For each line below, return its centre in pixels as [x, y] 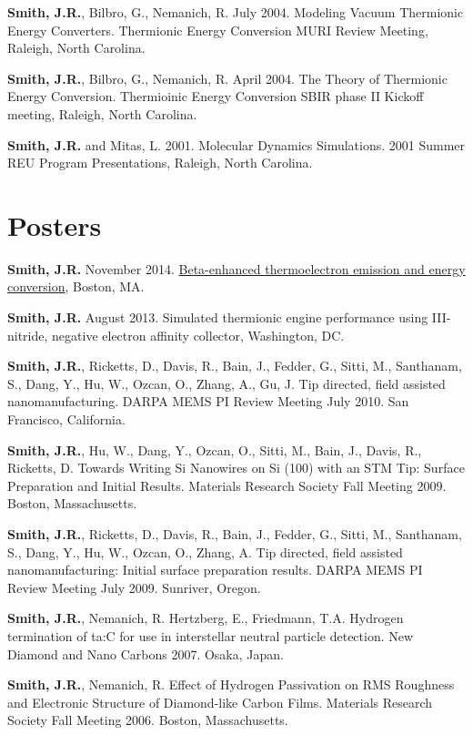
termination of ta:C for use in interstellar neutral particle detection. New [211, 635]
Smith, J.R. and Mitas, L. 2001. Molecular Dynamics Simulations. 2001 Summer [236, 144]
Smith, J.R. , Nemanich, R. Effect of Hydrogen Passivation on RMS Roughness [231, 684]
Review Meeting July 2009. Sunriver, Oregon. [134, 587]
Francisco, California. [66, 419]
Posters [55, 225]
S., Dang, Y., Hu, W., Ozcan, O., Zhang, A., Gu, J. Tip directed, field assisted [226, 383]
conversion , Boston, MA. [76, 286]
